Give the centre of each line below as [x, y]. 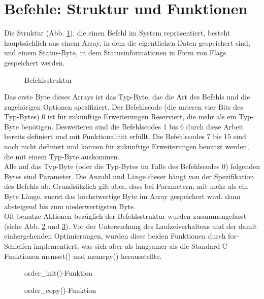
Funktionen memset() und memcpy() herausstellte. [83, 256]
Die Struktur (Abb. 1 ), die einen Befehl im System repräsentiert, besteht [117, 33]
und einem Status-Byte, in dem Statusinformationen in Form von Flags [115, 53]
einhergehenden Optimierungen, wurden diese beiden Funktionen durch [115, 236]
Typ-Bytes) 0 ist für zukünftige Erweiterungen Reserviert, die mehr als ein [120, 117]
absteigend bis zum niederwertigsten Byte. [70, 206]
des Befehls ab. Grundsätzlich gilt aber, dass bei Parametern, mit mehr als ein [126, 186]
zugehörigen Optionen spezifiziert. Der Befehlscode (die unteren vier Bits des [124, 106]
